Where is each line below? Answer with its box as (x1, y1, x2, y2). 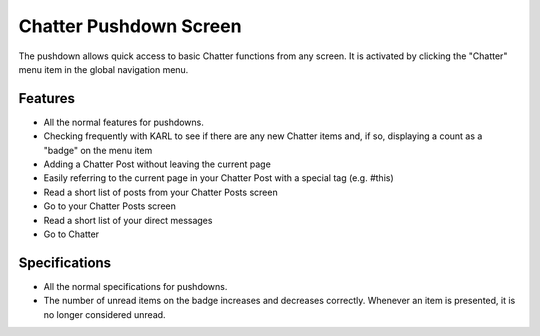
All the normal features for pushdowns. (43, 116, 205, 128)
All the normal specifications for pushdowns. (43, 280, 228, 292)
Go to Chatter (43, 228, 100, 240)
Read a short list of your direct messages (43, 214, 213, 226)
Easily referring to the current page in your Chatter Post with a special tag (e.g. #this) (43, 172, 394, 184)
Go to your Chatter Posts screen (43, 200, 177, 212)
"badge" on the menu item (43, 144, 153, 156)
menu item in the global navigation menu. (18, 63, 189, 75)
